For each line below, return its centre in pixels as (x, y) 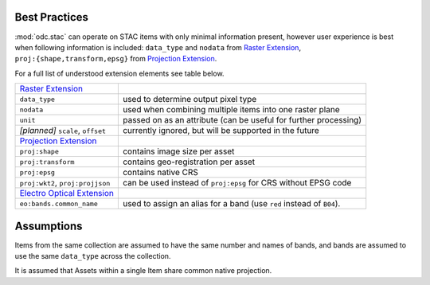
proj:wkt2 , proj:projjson (65, 183)
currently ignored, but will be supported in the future (221, 131)
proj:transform (47, 162)
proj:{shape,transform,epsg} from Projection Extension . (116, 59)
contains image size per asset (178, 151)
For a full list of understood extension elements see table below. (119, 73)
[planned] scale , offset (63, 131)
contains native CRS (160, 173)
